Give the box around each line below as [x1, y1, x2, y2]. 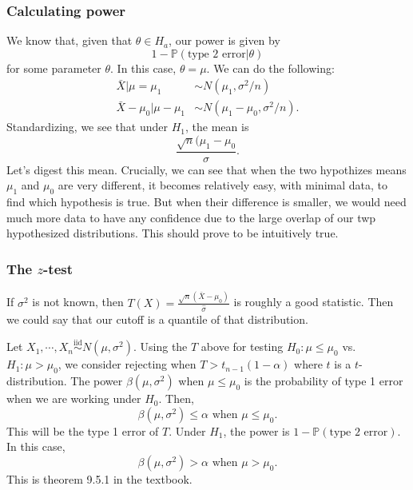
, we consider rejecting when [58, 356, 197, 372]
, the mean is [185, 118, 249, 135]
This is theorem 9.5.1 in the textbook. [6, 470, 193, 487]
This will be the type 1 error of [6, 422, 159, 439]
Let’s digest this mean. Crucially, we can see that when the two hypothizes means [6, 161, 407, 177]
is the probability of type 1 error [244, 372, 403, 389]
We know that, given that [6, 32, 133, 49]
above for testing [201, 338, 284, 355]
